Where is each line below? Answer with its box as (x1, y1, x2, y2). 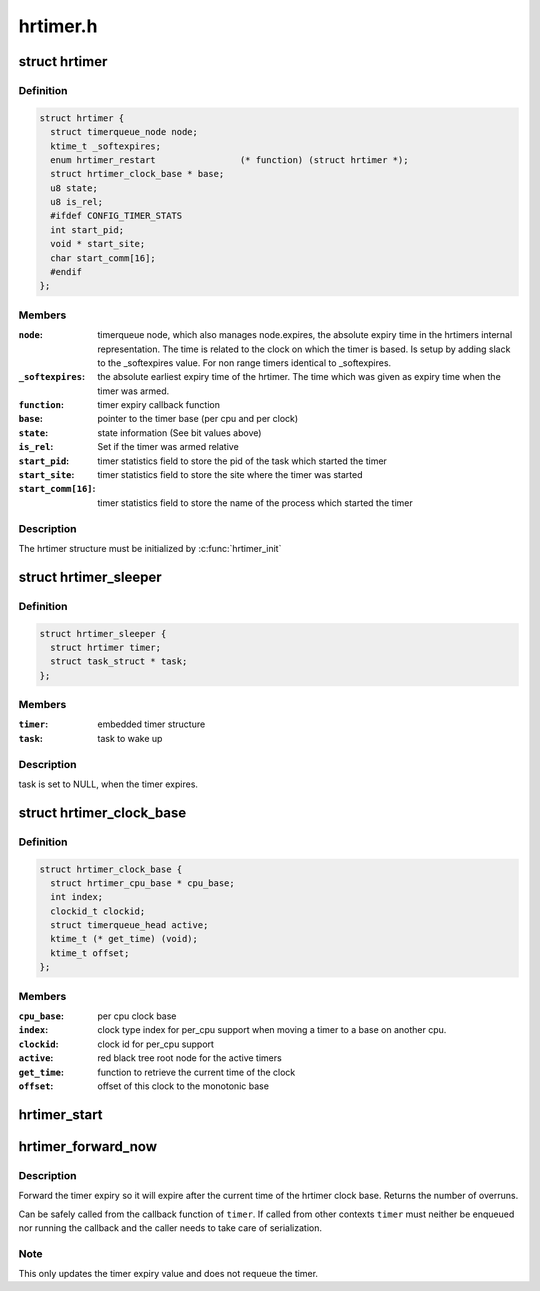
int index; (50, 891, 104, 903)
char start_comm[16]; (50, 252, 157, 264)
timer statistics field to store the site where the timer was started (97, 469, 364, 481)
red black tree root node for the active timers (97, 1052, 282, 1064)
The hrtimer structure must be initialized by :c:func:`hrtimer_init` (18, 542, 282, 554)
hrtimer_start (18, 1106, 104, 1123)
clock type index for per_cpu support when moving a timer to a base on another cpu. (97, 1024, 447, 1036)
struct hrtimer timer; (50, 641, 162, 653)
